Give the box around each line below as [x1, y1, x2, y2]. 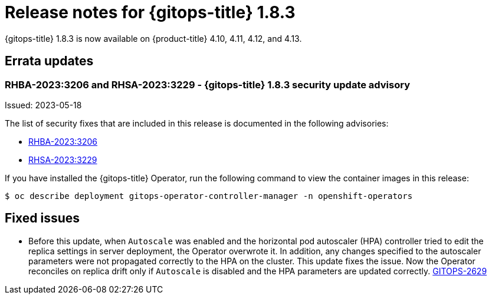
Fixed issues [5, 211, 80, 226]
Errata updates [5, 54, 94, 69]
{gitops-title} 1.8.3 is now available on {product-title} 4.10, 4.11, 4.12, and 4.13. [5, 33, 302, 44]
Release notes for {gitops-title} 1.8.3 [5, 2, 296, 22]
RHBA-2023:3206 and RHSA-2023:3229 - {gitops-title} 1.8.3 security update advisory [5, 78, 411, 91]
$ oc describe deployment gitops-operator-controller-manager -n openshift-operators [5, 191, 413, 201]
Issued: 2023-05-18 [5, 99, 82, 110]
